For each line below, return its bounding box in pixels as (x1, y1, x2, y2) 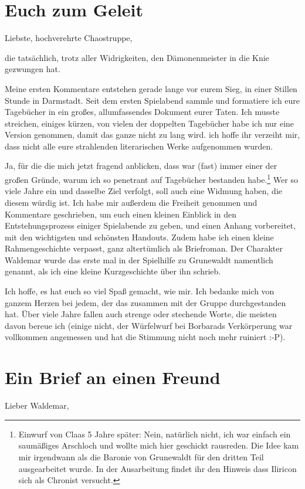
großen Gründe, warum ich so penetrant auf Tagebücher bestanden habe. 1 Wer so (5, 172, 298, 185)
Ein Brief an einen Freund (5, 365, 221, 389)
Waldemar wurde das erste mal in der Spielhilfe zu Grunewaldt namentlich (5, 253, 273, 266)
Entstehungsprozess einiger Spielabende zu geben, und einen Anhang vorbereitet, (5, 219, 296, 232)
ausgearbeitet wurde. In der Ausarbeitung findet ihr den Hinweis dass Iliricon (18, 462, 297, 474)
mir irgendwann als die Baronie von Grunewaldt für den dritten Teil (18, 450, 264, 463)
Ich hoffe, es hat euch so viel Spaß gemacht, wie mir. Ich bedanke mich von (5, 285, 274, 297)
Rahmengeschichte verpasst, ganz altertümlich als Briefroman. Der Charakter (5, 242, 283, 254)
